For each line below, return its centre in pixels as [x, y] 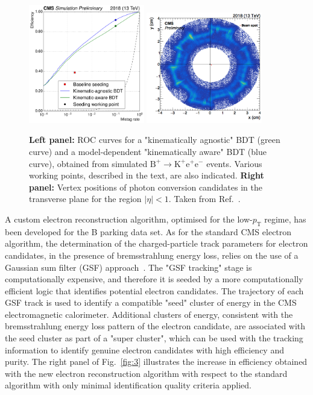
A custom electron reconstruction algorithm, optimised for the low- [129, 219]
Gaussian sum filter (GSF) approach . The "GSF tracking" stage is [128, 267]
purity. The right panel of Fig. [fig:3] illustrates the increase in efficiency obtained [156, 362]
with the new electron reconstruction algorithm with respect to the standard [146, 373]
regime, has [285, 219]
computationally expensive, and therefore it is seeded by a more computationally [154, 279]
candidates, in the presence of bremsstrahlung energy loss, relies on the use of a [152, 255]
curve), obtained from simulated [88, 163]
